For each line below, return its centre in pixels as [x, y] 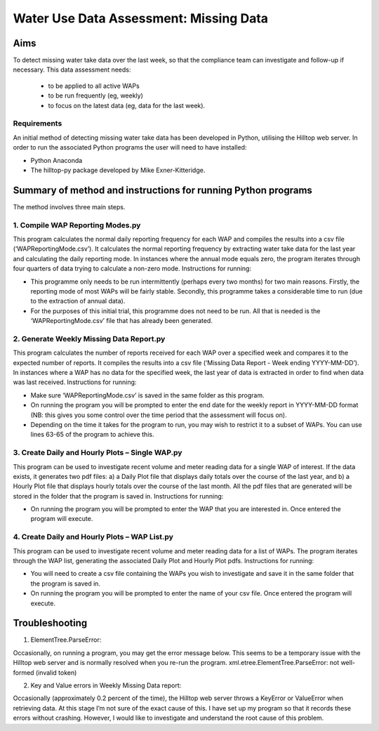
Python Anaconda [56, 160]
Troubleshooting [50, 623]
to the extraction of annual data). [78, 301]
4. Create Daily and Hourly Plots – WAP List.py [93, 537]
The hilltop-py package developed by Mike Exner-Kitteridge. [118, 170]
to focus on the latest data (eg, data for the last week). [127, 105]
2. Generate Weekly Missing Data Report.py [89, 338]
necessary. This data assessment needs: [72, 70]
